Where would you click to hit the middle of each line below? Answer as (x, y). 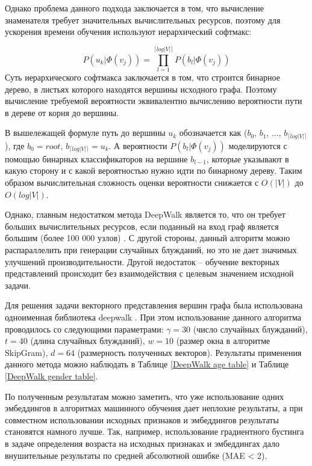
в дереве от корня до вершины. (62, 112)
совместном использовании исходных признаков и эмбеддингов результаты (142, 419)
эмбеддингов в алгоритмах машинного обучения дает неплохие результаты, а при (154, 408)
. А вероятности (138, 145)
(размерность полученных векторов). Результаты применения (189, 352)
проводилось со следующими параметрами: (84, 329)
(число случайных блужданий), (250, 329)
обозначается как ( (213, 133)
